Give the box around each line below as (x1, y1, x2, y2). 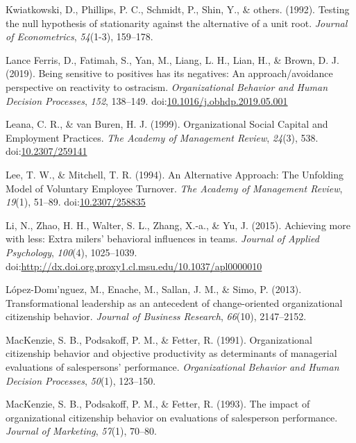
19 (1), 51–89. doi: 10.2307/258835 (6, 194, 146, 209)
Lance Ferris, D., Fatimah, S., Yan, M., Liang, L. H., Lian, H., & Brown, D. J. (6, 52, 339, 67)
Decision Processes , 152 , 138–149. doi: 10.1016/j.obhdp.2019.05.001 (6, 93, 288, 108)
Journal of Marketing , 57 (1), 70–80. (6, 424, 157, 438)
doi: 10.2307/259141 (6, 144, 87, 158)
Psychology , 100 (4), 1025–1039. (6, 244, 137, 259)
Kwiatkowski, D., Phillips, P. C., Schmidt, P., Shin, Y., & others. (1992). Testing (6, 2, 350, 16)
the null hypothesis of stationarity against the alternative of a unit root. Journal (6, 15, 348, 30)
